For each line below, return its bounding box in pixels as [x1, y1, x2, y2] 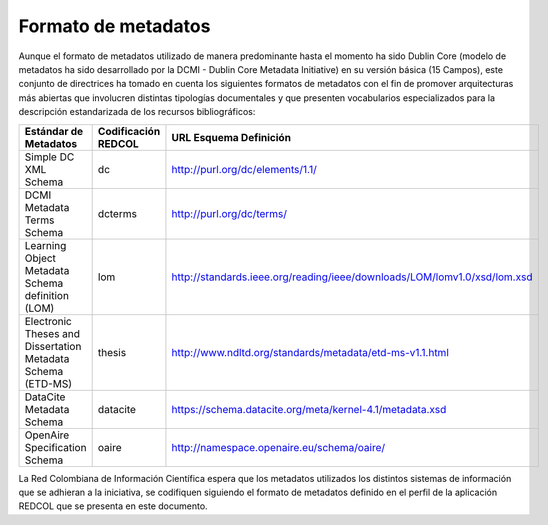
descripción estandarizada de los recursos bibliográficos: [18, 106, 256, 118]
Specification [24, 440, 87, 454]
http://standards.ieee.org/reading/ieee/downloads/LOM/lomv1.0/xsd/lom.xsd [171, 270, 533, 284]
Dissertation [24, 339, 82, 353]
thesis [97, 345, 127, 359]
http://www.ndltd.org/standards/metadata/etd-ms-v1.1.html [171, 345, 449, 359]
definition [24, 288, 70, 302]
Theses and [24, 326, 80, 340]
